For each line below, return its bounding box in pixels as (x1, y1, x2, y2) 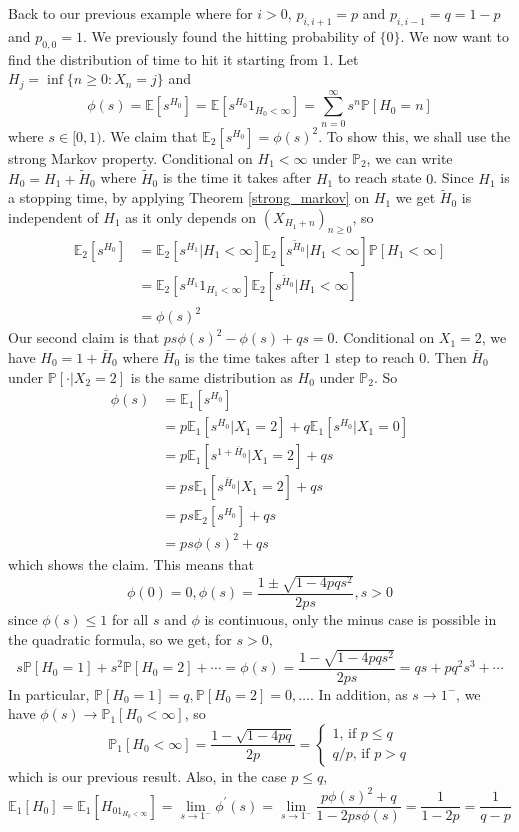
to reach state (337, 167, 422, 188)
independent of (8, 206, 99, 227)
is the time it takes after (162, 167, 312, 188)
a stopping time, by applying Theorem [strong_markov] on (8, 187, 370, 208)
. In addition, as (309, 683, 408, 704)
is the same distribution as (130, 366, 293, 387)
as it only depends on (125, 206, 257, 227)
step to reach (335, 346, 415, 367)
